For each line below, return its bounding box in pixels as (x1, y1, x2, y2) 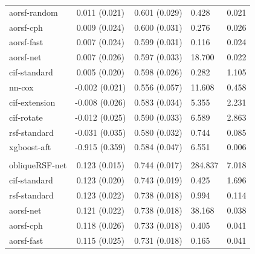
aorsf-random (9, 5, 58, 18)
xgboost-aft (9, 141, 51, 153)
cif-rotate (9, 110, 43, 123)
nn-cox (9, 80, 34, 93)
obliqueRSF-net (9, 159, 67, 171)
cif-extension (9, 95, 56, 108)
